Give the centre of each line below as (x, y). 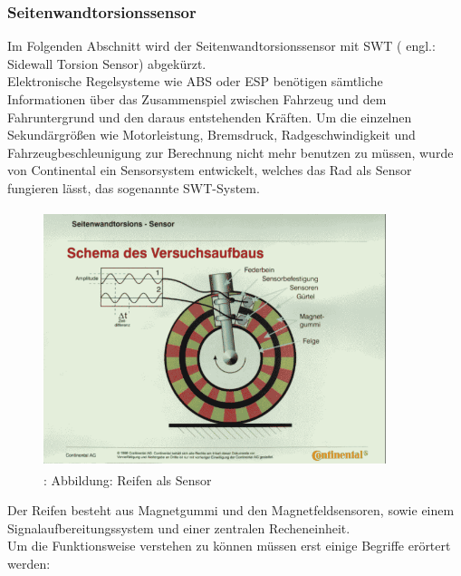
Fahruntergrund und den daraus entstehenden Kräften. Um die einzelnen (210, 117)
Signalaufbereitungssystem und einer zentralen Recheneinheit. (179, 527)
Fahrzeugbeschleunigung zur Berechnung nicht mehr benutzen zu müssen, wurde (230, 152)
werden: (29, 563)
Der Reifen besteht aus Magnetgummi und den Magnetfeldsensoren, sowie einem (231, 510)
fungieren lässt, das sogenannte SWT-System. (134, 187)
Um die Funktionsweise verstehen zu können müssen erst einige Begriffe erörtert (229, 546)
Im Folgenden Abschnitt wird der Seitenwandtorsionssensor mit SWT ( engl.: (221, 46)
